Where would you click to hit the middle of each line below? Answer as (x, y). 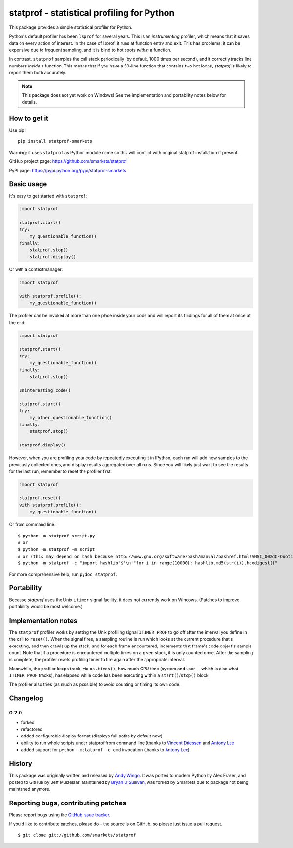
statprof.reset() (40, 498)
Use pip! (18, 130)
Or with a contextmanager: (36, 269)
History (21, 764)
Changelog (26, 699)
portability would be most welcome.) (46, 606)
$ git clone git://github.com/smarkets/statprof (77, 835)
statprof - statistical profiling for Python (92, 13)
